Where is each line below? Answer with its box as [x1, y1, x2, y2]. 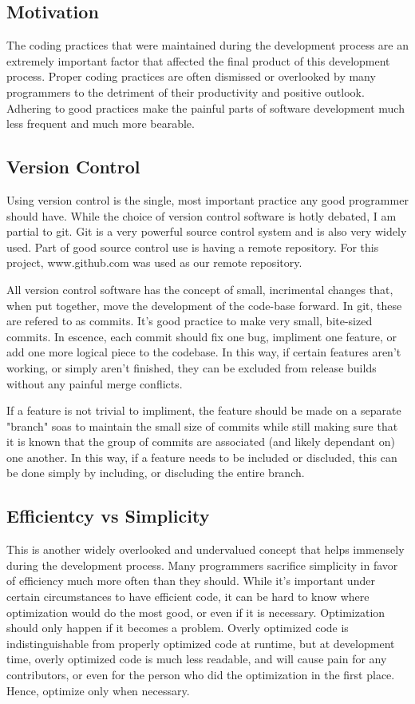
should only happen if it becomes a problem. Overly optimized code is [6, 619, 349, 636]
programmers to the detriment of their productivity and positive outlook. [6, 83, 365, 100]
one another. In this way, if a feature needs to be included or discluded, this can [6, 448, 397, 465]
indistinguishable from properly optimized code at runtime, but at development [6, 634, 395, 651]
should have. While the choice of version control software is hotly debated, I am [6, 207, 397, 224]
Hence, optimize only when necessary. [6, 682, 190, 698]
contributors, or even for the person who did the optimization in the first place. [6, 666, 395, 683]
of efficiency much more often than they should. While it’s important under [6, 572, 375, 589]
